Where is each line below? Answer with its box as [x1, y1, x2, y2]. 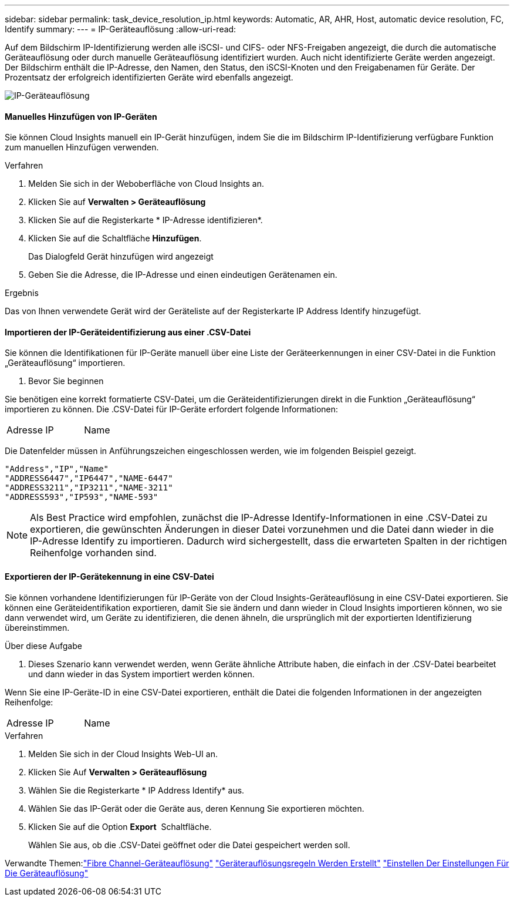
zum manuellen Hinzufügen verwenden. [5, 142, 159, 153]
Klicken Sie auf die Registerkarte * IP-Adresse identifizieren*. [28, 215, 263, 226]
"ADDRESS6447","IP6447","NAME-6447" [5, 473, 173, 483]
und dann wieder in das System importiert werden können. [28, 668, 255, 679]
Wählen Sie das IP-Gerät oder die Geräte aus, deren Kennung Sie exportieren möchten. [28, 803, 364, 813]
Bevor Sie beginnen [28, 376, 104, 386]
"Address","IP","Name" [5, 464, 109, 474]
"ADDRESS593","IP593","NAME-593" [5, 492, 158, 502]
